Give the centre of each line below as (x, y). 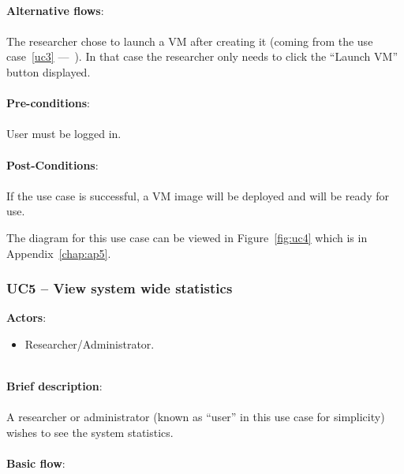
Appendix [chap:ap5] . (59, 253)
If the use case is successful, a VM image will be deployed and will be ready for (198, 195)
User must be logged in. (64, 134)
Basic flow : (36, 463)
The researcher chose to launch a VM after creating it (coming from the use (190, 41)
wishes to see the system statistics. (90, 432)
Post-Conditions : (52, 164)
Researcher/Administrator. (90, 343)
